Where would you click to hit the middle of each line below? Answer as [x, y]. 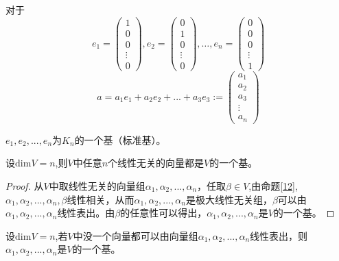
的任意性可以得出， [164, 213]
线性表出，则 [279, 235]
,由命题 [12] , [273, 186]
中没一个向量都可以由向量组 [136, 235]
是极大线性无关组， [229, 199]
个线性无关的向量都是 [156, 163]
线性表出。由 [86, 213]
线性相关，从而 [101, 199]
